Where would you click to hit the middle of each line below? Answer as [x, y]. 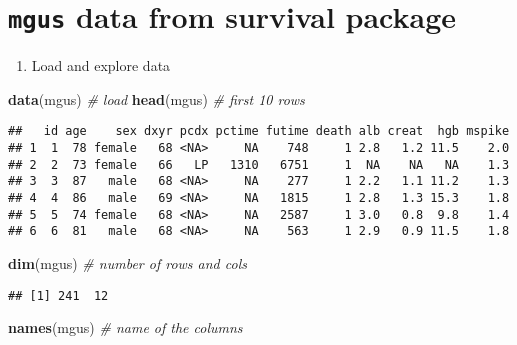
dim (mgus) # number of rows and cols [127, 263]
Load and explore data [101, 65]
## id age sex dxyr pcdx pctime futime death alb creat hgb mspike [259, 131]
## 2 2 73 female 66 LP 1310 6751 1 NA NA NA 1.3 [259, 164]
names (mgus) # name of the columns [125, 327]
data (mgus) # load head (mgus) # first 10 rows [156, 98]
